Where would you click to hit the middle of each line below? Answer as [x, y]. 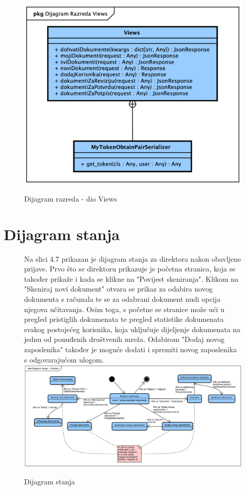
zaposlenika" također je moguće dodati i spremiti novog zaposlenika [130, 349]
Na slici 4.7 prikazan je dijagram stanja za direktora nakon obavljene [133, 258]
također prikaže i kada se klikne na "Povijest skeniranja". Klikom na [131, 278]
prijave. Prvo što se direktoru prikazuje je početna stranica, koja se [130, 269]
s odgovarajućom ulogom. [64, 359]
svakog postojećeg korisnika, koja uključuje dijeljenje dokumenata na [133, 329]
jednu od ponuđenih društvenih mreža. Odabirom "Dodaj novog [124, 339]
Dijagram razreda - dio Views [71, 198]
